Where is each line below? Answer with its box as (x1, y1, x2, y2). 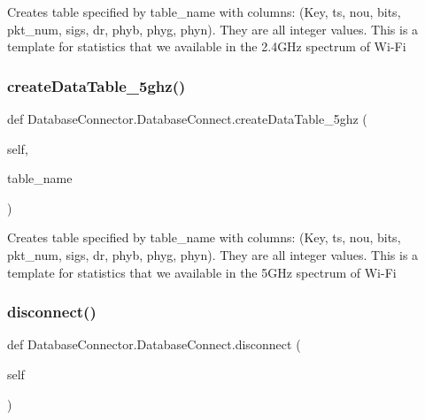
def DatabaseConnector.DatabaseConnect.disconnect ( (7, 335, 301, 354)
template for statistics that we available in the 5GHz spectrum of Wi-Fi (7, 263, 397, 281)
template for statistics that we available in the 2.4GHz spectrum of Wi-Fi (7, 37, 406, 56)
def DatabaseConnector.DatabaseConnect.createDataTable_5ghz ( (7, 110, 367, 127)
